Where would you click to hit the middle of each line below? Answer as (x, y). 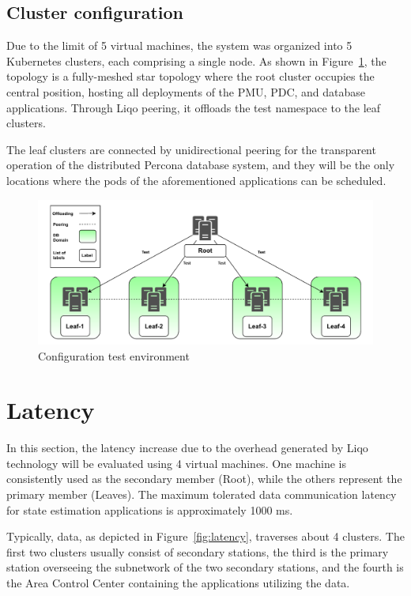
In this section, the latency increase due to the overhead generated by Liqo (187, 448)
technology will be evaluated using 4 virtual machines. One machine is (176, 463)
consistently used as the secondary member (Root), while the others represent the (204, 479)
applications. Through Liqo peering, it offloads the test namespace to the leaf (194, 107)
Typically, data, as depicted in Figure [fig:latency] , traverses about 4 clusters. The (205, 536)
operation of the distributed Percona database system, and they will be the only (201, 165)
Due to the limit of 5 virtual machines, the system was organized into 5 (179, 45)
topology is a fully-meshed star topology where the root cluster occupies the (190, 76)
